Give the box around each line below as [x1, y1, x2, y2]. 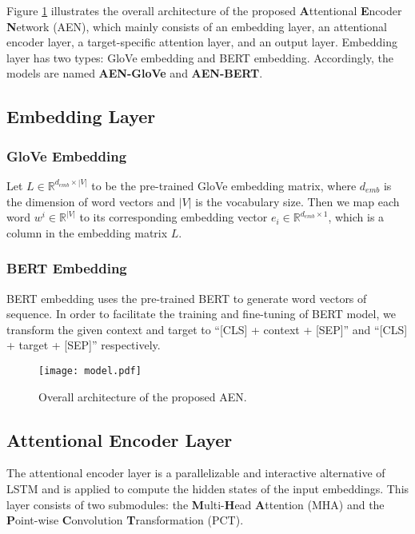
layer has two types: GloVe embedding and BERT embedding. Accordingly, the [6, 49, 393, 66]
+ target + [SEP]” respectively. [6, 337, 161, 353]
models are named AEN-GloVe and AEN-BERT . [6, 65, 263, 82]
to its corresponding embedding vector [79, 209, 268, 225]
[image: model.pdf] [38, 365, 142, 377]
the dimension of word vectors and [6, 193, 176, 209]
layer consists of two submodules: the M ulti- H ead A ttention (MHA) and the [6, 496, 385, 512]
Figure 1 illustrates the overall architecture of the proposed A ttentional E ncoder [6, 2, 402, 18]
